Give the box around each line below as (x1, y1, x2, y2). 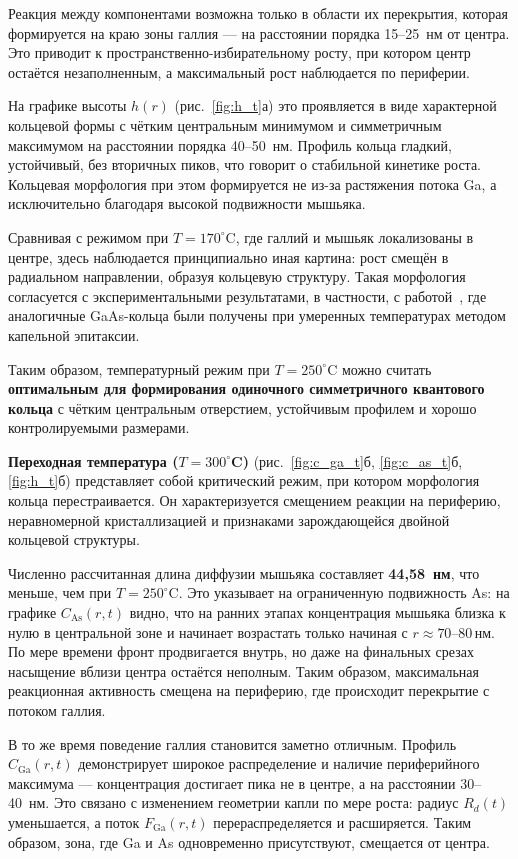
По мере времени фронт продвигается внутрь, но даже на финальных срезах (8, 641, 474, 662)
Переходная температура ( (8, 450, 179, 471)
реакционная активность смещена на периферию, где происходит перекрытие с (8, 680, 490, 701)
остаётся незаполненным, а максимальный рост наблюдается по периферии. (8, 61, 470, 82)
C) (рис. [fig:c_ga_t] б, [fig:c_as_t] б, (231, 450, 463, 471)
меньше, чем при (8, 582, 112, 603)
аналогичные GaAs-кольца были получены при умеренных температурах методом (8, 305, 506, 326)
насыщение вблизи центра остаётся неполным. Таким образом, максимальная (8, 660, 480, 681)
